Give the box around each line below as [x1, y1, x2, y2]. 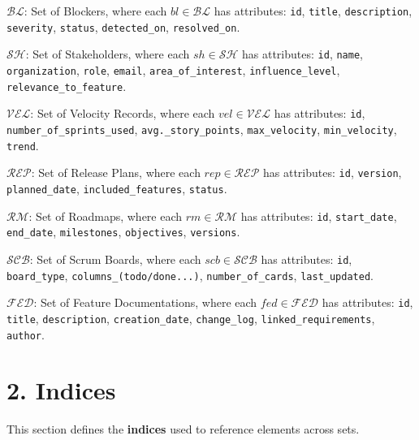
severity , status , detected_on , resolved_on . [6, 18, 240, 35]
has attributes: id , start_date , [240, 207, 397, 224]
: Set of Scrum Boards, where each [29, 250, 201, 267]
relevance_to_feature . [6, 77, 127, 94]
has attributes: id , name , [242, 45, 363, 63]
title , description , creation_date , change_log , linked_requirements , [6, 309, 375, 326]
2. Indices [6, 373, 116, 407]
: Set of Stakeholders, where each [25, 45, 190, 63]
